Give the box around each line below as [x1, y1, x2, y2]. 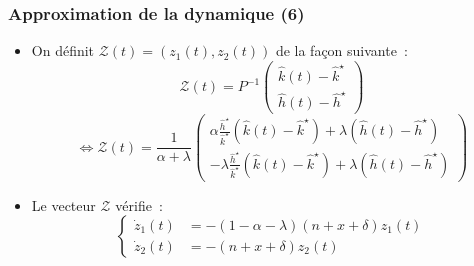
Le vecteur [31, 194, 96, 215]
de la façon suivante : [275, 40, 408, 61]
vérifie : [115, 194, 163, 215]
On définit [31, 40, 95, 61]
